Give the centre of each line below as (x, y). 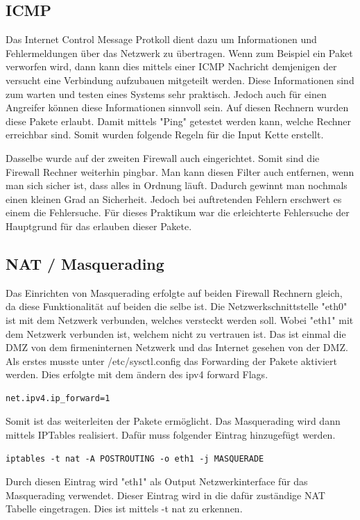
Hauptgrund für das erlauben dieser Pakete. (99, 226)
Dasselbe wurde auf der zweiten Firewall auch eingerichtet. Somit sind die (163, 157)
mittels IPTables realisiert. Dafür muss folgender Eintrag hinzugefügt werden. (171, 435)
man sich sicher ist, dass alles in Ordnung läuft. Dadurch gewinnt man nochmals (177, 185)
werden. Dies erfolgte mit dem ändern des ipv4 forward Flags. (137, 374)
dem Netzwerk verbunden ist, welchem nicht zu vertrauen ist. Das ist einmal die (176, 333)
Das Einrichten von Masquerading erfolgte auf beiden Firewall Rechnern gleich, (174, 292)
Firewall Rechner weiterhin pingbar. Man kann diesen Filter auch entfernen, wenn (180, 171)
